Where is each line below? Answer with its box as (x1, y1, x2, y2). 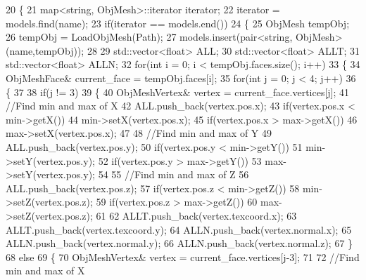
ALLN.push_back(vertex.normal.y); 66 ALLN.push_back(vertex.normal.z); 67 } (6, 236, 353, 251)
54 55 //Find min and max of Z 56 (98, 167, 249, 182)
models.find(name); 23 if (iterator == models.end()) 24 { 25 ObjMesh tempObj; (6, 15, 350, 30)
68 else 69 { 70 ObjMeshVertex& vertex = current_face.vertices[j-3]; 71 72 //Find (6, 249, 360, 264)
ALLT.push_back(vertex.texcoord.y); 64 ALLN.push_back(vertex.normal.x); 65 (6, 222, 352, 236)
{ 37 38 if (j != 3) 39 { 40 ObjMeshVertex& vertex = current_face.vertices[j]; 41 (6, 84, 350, 99)
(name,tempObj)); (6, 43, 84, 58)
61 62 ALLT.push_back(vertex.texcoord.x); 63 (96, 208, 297, 222)
